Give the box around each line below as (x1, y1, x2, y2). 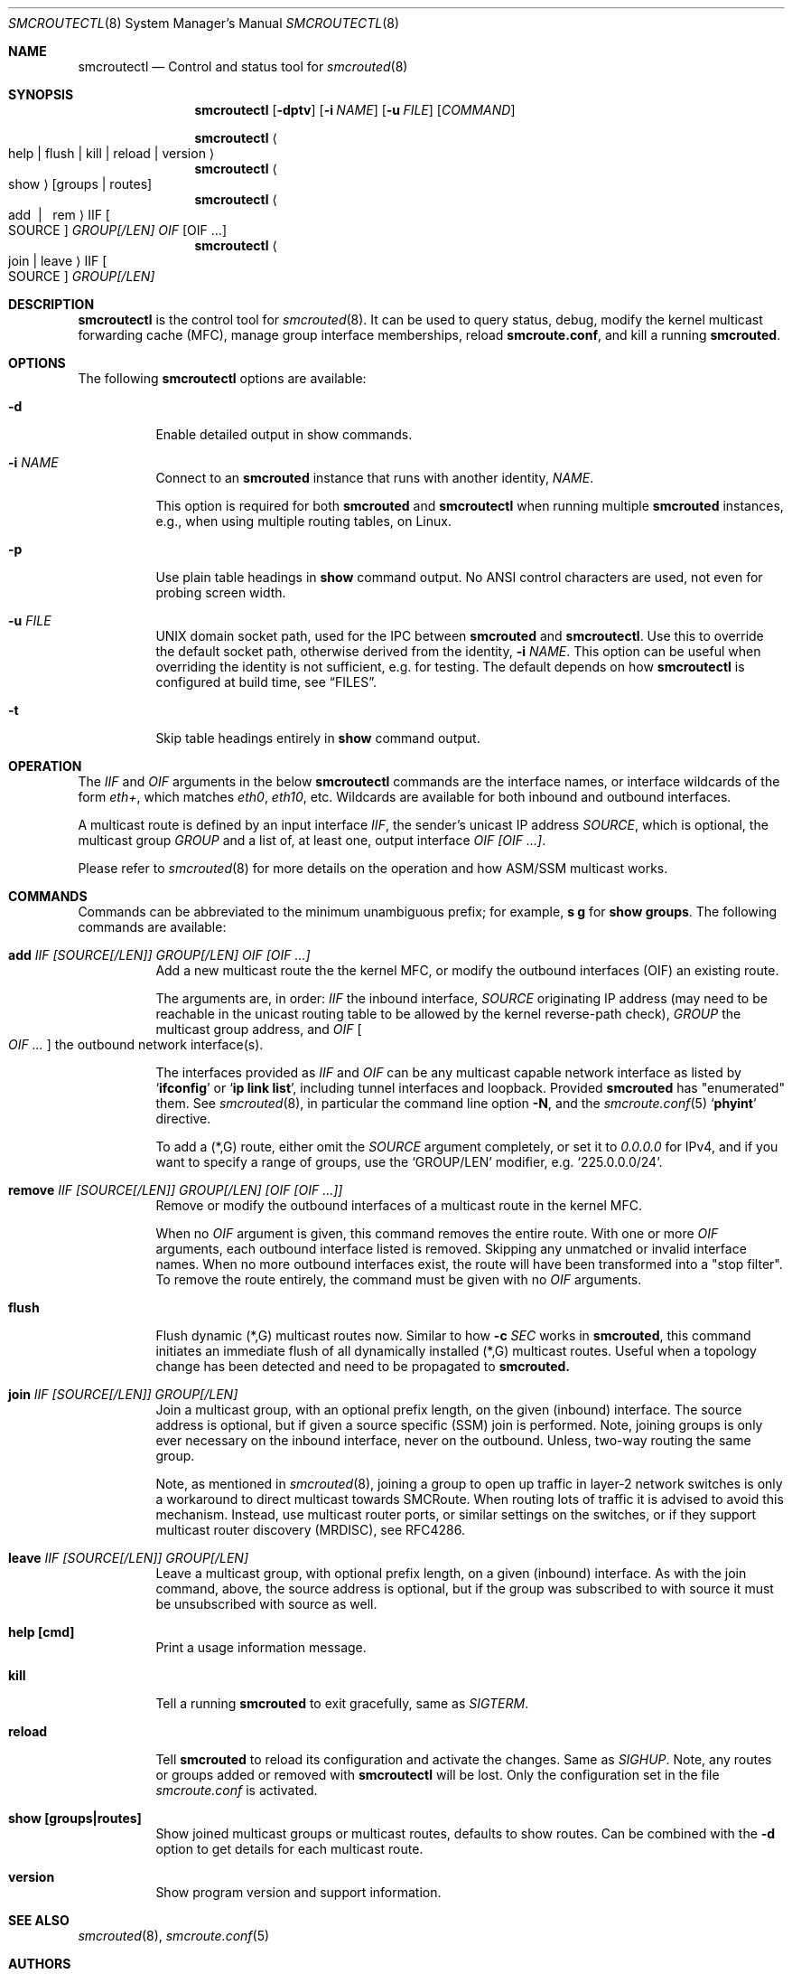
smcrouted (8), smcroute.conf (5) (78, 1928, 270, 1943)
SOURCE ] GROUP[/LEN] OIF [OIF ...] (8, 222, 227, 238)
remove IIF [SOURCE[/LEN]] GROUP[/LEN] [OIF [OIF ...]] (8, 1182, 343, 1198)
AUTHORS (8, 1956, 71, 1971)
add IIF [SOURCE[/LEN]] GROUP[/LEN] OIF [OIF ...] (8, 947, 311, 963)
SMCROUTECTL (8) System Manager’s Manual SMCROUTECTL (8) (8, 15, 400, 31)
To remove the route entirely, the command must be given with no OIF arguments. (155, 1272, 642, 1287)
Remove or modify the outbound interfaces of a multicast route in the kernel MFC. (155, 1198, 643, 1213)
